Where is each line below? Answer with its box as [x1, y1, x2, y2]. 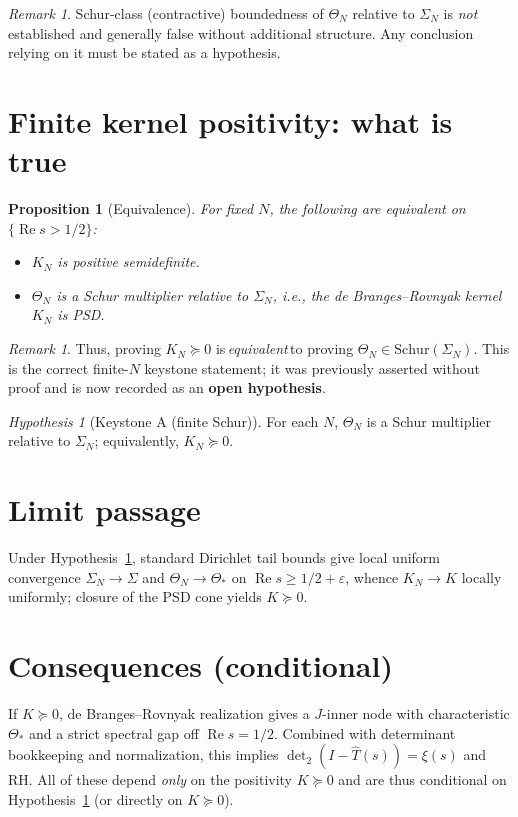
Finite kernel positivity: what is [8, 100, 453, 141]
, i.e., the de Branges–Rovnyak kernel [272, 284, 502, 305]
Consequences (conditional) [8, 645, 393, 686]
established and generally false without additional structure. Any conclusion [8, 22, 474, 43]
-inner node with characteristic [322, 703, 510, 724]
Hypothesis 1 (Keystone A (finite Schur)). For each [8, 410, 319, 431]
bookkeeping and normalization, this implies [8, 744, 279, 765]
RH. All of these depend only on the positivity [8, 769, 293, 790]
